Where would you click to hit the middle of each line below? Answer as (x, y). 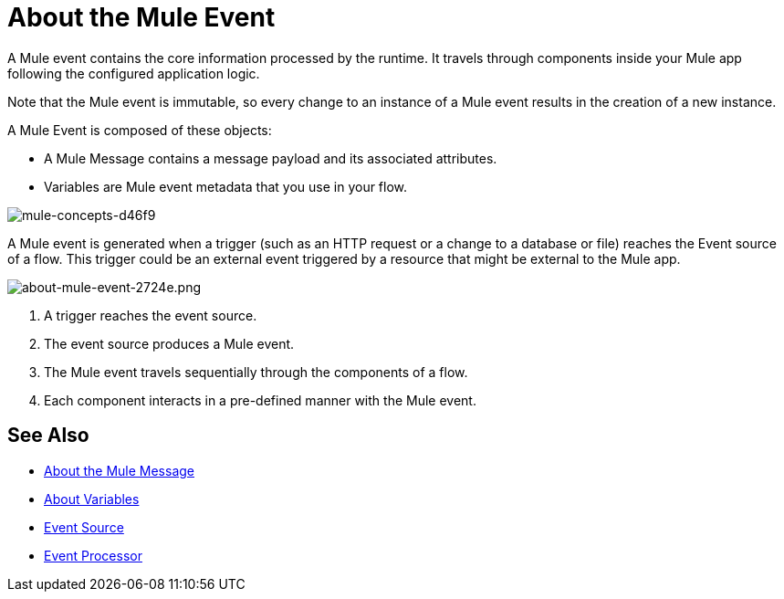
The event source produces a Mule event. (169, 343)
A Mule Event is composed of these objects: (140, 130)
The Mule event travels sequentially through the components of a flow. (256, 372)
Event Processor (93, 555)
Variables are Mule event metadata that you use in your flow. (226, 186)
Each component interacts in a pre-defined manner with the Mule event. (260, 400)
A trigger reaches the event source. (151, 315)
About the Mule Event (141, 17)
